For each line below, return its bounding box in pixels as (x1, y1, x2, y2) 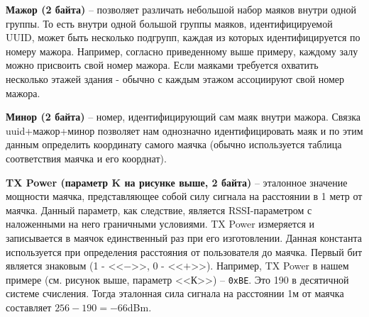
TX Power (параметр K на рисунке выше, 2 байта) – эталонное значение (6, 174, 348, 189)
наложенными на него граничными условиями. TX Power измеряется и (6, 216, 314, 231)
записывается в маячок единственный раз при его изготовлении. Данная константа (6, 230, 363, 245)
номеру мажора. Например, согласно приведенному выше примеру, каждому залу (6, 43, 358, 58)
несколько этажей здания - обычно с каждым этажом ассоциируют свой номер (6, 71, 345, 86)
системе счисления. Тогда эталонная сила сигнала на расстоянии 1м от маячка (6, 286, 344, 301)
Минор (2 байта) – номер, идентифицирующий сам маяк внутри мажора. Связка (6, 109, 361, 124)
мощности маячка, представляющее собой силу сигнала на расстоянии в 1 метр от (6, 189, 363, 204)
